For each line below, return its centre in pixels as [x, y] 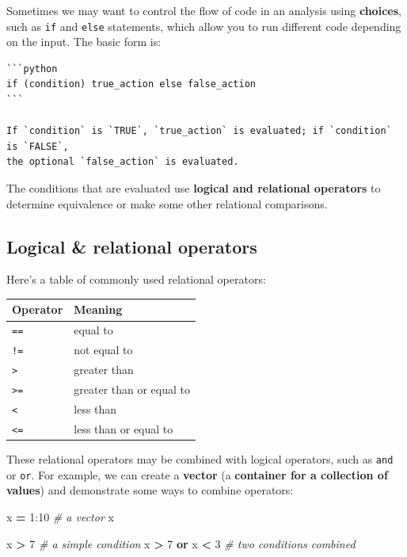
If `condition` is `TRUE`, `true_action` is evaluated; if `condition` [199, 131]
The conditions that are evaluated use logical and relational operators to [194, 188]
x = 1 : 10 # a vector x [60, 516]
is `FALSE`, [38, 146]
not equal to [103, 350]
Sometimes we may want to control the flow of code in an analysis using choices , [204, 10]
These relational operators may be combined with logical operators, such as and [200, 459]
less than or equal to [124, 428]
